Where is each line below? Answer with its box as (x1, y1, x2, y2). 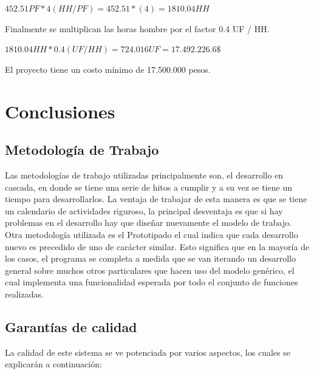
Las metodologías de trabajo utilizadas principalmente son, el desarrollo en (5, 168, 284, 181)
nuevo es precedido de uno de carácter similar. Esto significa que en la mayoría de (5, 240, 310, 253)
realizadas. (5, 287, 44, 300)
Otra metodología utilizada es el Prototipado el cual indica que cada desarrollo (5, 228, 298, 240)
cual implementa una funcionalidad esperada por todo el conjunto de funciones (5, 276, 298, 288)
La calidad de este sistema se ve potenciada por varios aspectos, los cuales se (5, 345, 290, 358)
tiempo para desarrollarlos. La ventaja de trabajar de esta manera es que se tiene (5, 192, 307, 205)
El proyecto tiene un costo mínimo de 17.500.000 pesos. (5, 63, 211, 75)
